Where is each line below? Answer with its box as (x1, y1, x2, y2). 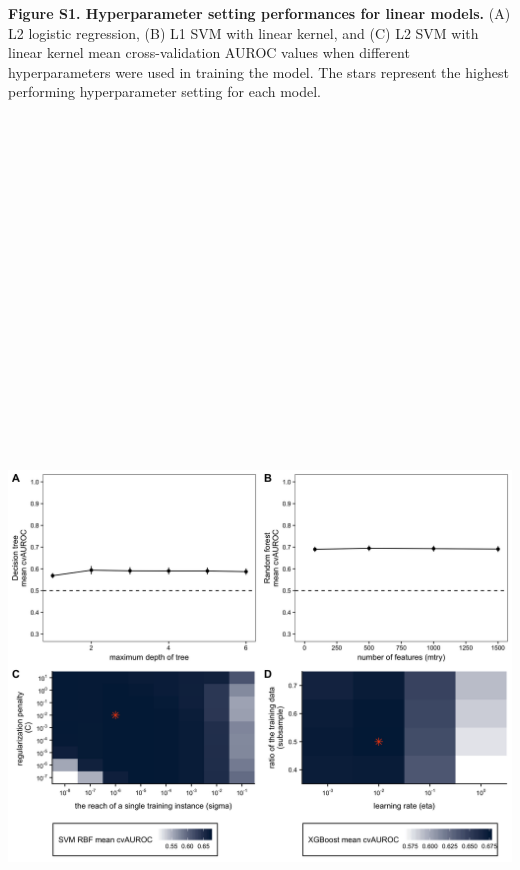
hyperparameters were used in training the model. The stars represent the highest (8, 61, 509, 82)
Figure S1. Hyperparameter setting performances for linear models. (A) (8, 3, 511, 23)
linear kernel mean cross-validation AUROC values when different (8, 42, 410, 63)
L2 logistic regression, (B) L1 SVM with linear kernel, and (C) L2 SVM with (8, 22, 479, 43)
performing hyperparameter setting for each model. (8, 81, 321, 102)
